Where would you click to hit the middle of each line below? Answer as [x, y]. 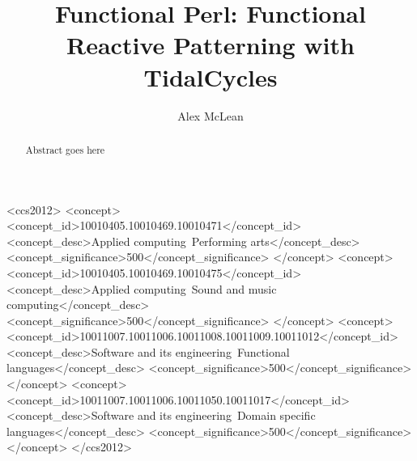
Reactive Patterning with [211, 45]
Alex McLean [211, 115]
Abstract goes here [65, 149]
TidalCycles [211, 76]
